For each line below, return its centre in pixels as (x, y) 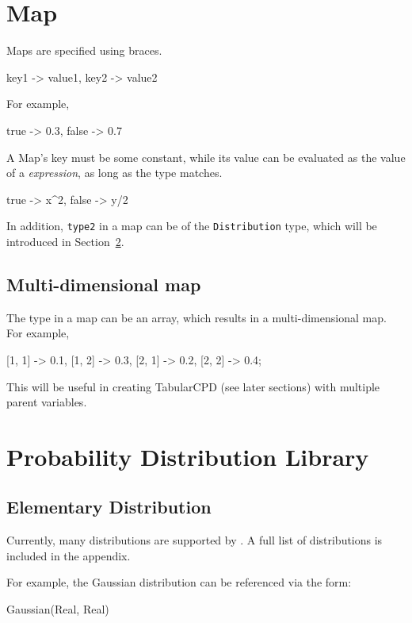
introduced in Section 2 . (65, 241)
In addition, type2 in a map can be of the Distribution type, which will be (192, 226)
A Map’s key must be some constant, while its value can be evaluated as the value (206, 157)
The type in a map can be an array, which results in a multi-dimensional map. (196, 317)
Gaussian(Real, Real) (58, 609)
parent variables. (47, 402)
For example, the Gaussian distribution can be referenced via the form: (179, 582)
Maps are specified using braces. (84, 50)
